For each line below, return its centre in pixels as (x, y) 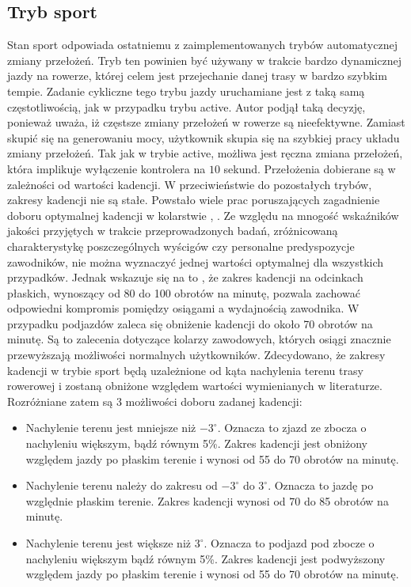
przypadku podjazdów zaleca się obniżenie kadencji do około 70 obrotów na (190, 323)
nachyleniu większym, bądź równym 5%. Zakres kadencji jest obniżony (196, 443)
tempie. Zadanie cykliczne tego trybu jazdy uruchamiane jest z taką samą (186, 91)
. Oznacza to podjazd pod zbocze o (289, 543)
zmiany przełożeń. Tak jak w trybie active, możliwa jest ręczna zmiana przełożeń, (205, 153)
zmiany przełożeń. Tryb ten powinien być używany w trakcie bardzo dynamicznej (204, 60)
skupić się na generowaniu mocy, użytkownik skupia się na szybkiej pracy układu (204, 137)
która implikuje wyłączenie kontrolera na (107, 168)
